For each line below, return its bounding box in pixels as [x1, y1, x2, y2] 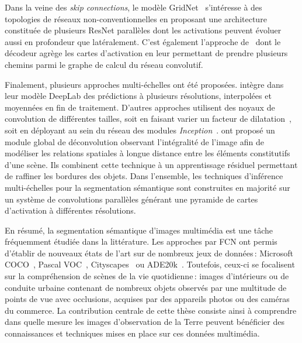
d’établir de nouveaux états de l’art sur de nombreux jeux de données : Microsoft [5, 246, 294, 259]
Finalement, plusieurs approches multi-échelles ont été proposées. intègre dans [5, 78, 284, 90]
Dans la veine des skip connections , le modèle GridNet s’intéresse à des [5, 1, 262, 13]
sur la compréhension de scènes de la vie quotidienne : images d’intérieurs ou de [5, 270, 289, 282]
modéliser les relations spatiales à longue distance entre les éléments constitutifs [5, 147, 290, 159]
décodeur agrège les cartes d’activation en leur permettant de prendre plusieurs [5, 47, 288, 59]
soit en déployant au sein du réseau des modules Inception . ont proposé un [5, 124, 275, 136]
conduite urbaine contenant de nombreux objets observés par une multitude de [5, 281, 287, 293]
